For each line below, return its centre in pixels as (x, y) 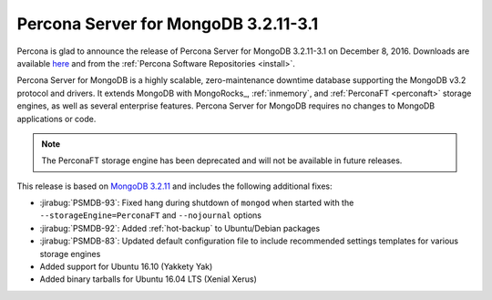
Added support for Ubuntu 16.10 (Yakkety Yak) (126, 267)
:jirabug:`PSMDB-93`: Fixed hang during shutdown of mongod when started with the (197, 203)
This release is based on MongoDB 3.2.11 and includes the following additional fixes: (174, 186)
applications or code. (56, 119)
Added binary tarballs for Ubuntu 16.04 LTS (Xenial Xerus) (148, 279)
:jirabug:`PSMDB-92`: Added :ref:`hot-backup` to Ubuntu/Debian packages (180, 228)
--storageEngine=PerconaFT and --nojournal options (150, 215)
